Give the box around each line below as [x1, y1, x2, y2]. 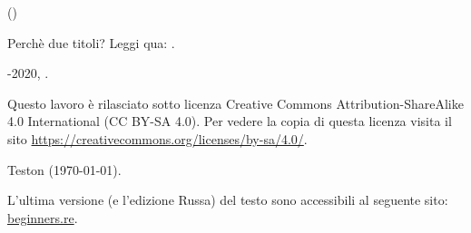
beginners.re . [7, 208, 78, 227]
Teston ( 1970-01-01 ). [7, 160, 122, 179]
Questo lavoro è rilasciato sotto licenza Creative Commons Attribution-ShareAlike [7, 93, 464, 112]
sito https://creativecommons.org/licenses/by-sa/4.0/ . [7, 129, 308, 148]
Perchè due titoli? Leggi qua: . [7, 33, 175, 52]
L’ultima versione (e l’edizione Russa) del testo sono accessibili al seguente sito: [7, 190, 448, 209]
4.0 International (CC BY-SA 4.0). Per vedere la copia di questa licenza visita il [7, 112, 452, 131]
